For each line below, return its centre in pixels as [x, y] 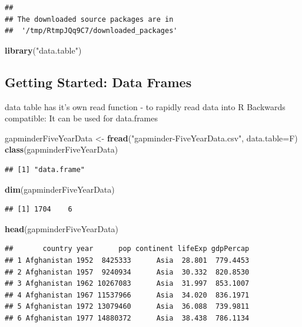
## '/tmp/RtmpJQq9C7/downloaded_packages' [91, 31]
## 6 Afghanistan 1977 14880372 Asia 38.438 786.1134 [127, 318]
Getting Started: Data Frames [98, 82]
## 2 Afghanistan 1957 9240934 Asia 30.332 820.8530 [127, 272]
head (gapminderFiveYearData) [62, 228]
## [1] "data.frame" [45, 169]
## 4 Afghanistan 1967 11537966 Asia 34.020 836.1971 [127, 295]
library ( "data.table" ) [43, 50]
